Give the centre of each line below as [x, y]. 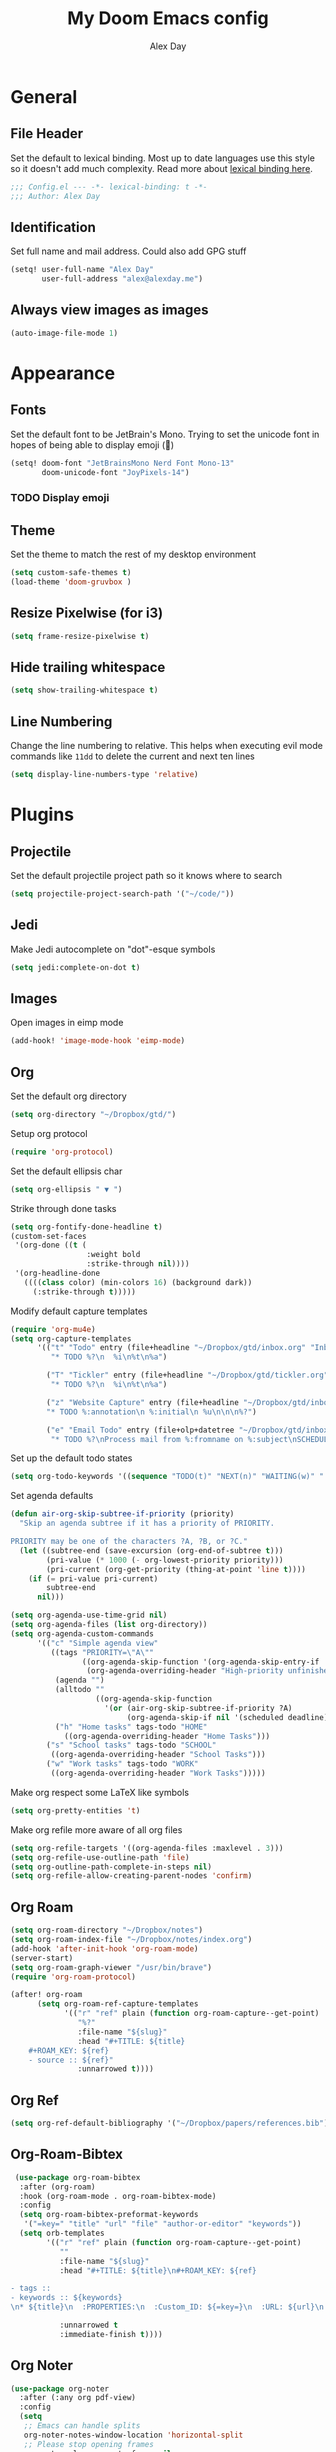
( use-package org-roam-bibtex [77, 2177]
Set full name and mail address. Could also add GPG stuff [128, 251]
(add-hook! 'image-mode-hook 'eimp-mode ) [98, 1041]
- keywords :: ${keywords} [66, 2298]
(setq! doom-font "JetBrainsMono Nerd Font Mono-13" [122, 463]
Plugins [42, 814]
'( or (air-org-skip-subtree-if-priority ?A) [198, 1708]
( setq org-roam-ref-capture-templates [117, 2004]
